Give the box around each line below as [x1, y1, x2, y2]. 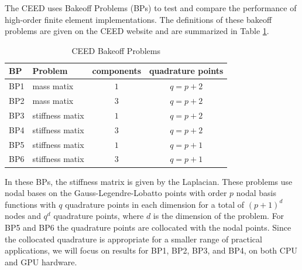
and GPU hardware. [5, 255, 77, 268]
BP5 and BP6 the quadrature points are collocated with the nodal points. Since [5, 221, 291, 233]
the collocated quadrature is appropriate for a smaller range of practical [5, 232, 262, 245]
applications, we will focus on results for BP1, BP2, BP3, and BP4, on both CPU [5, 244, 297, 256]
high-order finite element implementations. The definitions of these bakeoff [5, 13, 272, 25]
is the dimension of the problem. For [153, 210, 284, 222]
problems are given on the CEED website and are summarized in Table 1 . [5, 25, 269, 37]
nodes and [5, 210, 41, 222]
